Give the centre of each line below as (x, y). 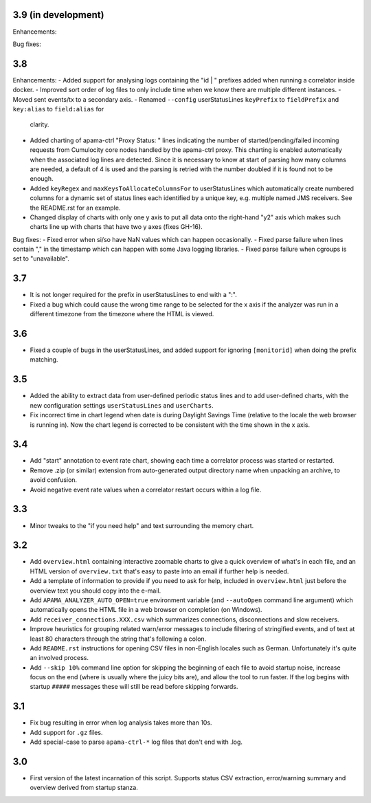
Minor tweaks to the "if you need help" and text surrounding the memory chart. (142, 525)
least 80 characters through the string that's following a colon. (118, 639)
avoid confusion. (54, 480)
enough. (42, 179)
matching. (44, 360)
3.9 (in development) (58, 15)
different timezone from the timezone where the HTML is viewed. (122, 314)
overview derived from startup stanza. (84, 788)
